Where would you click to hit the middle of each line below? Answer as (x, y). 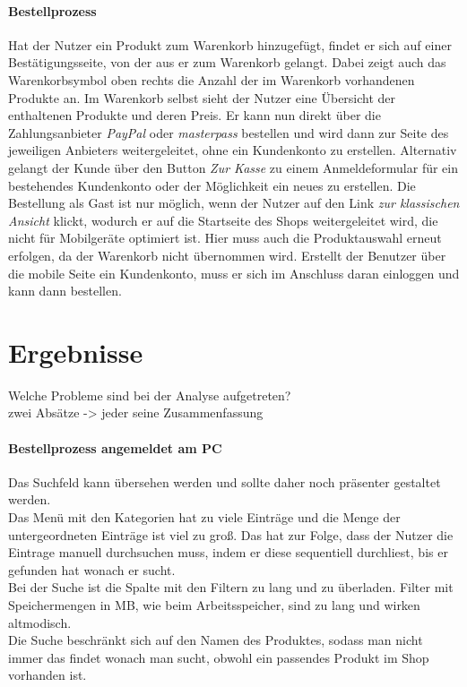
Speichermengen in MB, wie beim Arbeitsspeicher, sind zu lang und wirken (214, 604)
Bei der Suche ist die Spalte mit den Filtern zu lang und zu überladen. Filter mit (231, 587)
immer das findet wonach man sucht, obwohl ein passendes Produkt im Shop (219, 657)
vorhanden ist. (48, 675)
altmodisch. (40, 622)
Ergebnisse (76, 352)
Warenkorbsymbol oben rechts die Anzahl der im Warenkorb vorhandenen (212, 79)
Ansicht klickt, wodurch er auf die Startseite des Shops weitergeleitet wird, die (223, 220)
